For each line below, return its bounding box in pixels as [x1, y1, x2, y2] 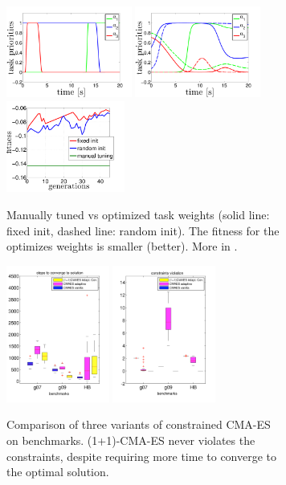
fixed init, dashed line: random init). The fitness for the [6, 222, 280, 238]
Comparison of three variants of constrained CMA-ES [6, 416, 271, 433]
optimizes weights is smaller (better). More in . [6, 238, 238, 255]
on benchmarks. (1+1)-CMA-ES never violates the [6, 431, 255, 448]
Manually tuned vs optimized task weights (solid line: [6, 206, 270, 222]
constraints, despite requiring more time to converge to [6, 447, 277, 464]
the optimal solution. [6, 463, 109, 480]
